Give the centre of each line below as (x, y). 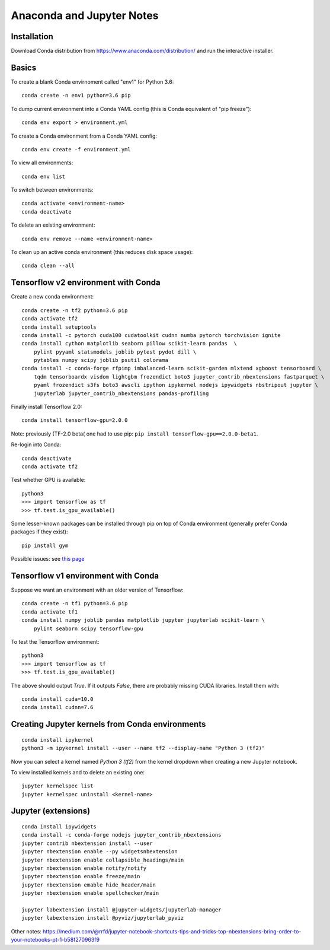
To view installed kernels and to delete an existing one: (78, 772)
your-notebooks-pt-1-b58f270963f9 (55, 940)
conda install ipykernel (57, 740)
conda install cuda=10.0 (57, 699)
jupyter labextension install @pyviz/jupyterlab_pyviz (103, 918)
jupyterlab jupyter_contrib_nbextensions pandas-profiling (121, 393)
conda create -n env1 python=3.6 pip (76, 96)
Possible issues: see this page (48, 559)
